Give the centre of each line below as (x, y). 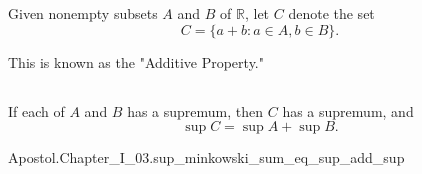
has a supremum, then (195, 110)
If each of (36, 110)
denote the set (331, 13)
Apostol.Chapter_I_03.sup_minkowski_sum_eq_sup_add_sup (206, 157)
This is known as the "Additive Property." (136, 61)
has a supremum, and (348, 110)
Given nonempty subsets (83, 13)
